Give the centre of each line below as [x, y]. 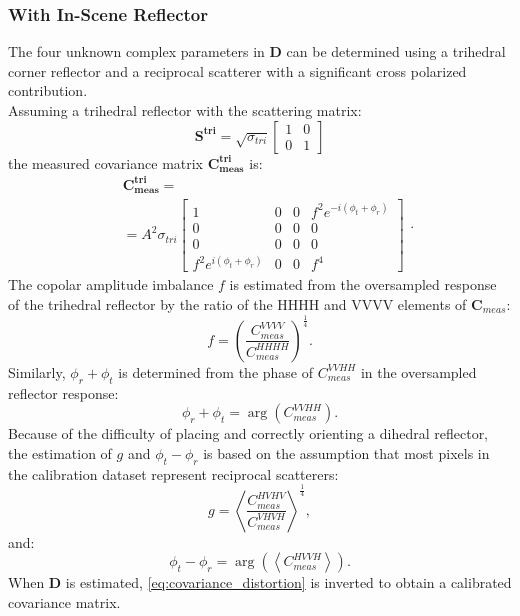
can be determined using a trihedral [396, 51]
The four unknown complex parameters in [136, 51]
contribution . [48, 90]
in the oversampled [418, 371]
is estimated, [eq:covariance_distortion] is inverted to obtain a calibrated [288, 582]
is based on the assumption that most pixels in [346, 452]
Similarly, [37, 371]
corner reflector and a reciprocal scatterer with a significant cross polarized [237, 70]
